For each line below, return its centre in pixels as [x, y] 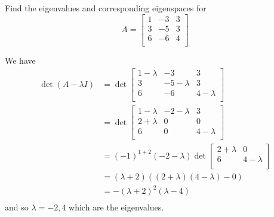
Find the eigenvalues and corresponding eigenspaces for [106, 8]
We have [20, 60]
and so [17, 207]
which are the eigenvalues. [116, 207]
